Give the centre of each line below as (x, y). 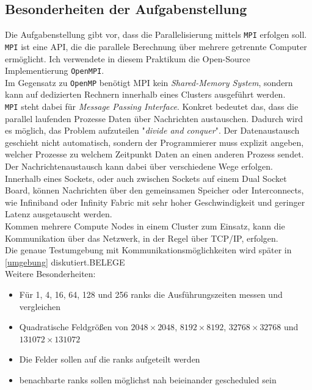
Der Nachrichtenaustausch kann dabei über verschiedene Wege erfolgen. (139, 166)
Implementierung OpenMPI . (55, 70)
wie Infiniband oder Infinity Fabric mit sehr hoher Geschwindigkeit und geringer (155, 202)
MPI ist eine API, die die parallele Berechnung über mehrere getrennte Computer (156, 46)
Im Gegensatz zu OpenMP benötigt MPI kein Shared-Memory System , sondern (149, 82)
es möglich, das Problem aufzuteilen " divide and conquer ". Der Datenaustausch (152, 130)
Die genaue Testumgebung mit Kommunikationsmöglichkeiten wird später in (148, 250)
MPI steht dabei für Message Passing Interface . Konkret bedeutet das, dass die (152, 107)
